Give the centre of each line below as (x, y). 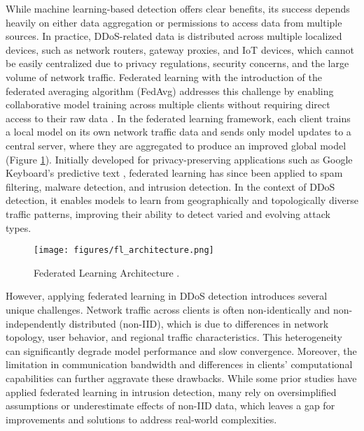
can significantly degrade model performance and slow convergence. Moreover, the (181, 350)
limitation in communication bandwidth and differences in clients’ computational (179, 364)
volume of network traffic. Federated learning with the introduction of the (164, 76)
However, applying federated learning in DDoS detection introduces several (167, 296)
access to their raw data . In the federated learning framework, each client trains (178, 118)
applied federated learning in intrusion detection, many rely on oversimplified (171, 392)
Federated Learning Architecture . (107, 272)
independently (36, 323)
